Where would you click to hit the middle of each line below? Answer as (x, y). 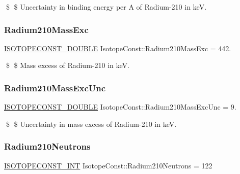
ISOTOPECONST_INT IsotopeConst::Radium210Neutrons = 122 (108, 165)
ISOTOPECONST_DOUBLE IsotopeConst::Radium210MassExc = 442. (118, 48)
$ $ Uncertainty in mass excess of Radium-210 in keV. (91, 124)
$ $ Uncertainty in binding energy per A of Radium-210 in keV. (106, 7)
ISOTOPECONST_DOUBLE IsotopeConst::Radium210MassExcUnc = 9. (120, 107)
